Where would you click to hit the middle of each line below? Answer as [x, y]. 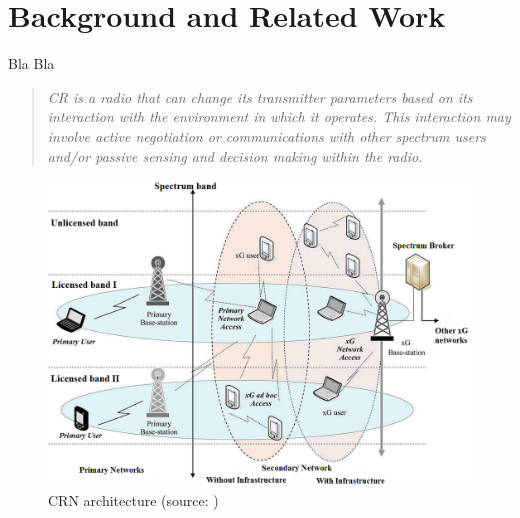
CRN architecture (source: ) [133, 500]
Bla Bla [31, 63]
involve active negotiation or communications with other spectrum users [266, 135]
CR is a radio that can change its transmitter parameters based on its [260, 96]
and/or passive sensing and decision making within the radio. [235, 155]
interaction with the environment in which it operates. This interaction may [279, 116]
